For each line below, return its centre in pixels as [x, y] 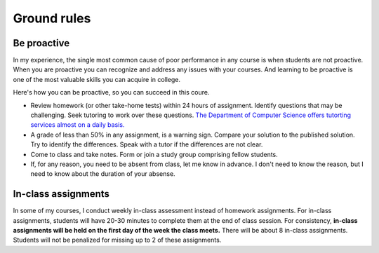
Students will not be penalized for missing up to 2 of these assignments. [117, 240]
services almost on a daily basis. [78, 125]
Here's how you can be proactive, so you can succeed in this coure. [111, 93]
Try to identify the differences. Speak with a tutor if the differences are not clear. [147, 144]
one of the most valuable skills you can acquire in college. [97, 79]
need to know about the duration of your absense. [103, 174]
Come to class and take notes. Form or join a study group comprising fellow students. [154, 154]
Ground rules [52, 18]
